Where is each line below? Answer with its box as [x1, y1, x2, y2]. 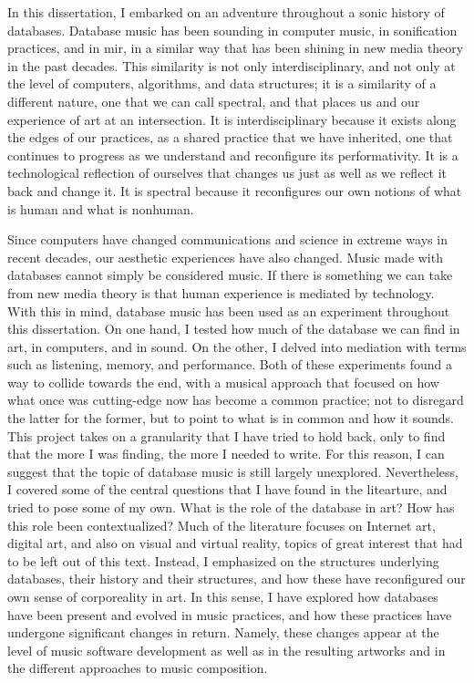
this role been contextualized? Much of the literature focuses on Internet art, [7, 515, 436, 534]
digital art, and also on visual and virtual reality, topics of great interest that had [7, 533, 463, 553]
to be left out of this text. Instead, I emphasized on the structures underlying [7, 551, 439, 570]
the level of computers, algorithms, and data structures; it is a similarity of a [7, 74, 437, 93]
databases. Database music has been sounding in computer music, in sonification [7, 20, 458, 39]
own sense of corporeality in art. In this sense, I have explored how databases [7, 587, 438, 605]
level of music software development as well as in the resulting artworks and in [7, 640, 446, 659]
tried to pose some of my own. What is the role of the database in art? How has [7, 498, 455, 517]
